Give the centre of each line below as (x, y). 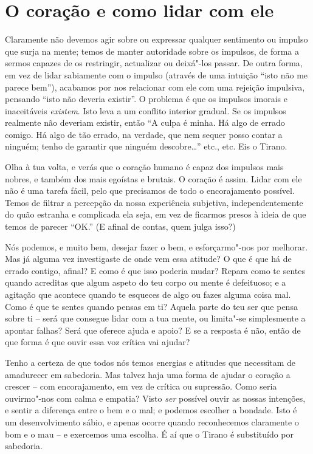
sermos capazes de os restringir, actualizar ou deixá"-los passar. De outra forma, (154, 63)
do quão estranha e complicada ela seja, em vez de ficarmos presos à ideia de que (156, 214)
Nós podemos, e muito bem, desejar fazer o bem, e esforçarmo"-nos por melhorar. (156, 246)
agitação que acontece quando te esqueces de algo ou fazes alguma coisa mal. (148, 294)
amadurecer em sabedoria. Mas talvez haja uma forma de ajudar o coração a (148, 374)
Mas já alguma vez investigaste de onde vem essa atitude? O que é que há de (148, 259)
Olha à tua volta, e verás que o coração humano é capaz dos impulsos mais (144, 167)
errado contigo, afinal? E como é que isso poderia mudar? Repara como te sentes (155, 270)
